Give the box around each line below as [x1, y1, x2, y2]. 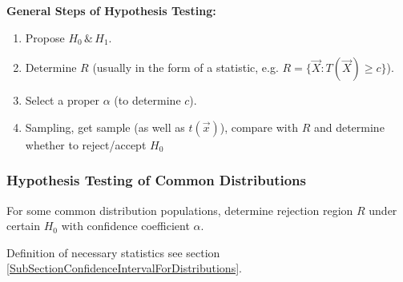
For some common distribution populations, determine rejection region [6, 201, 353, 218]
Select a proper [25, 92, 100, 109]
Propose [25, 29, 65, 46]
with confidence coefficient [61, 217, 190, 234]
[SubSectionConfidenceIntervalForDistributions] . [6, 260, 242, 276]
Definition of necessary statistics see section [6, 244, 220, 260]
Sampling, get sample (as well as [25, 118, 185, 135]
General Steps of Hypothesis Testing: [6, 2, 216, 18]
